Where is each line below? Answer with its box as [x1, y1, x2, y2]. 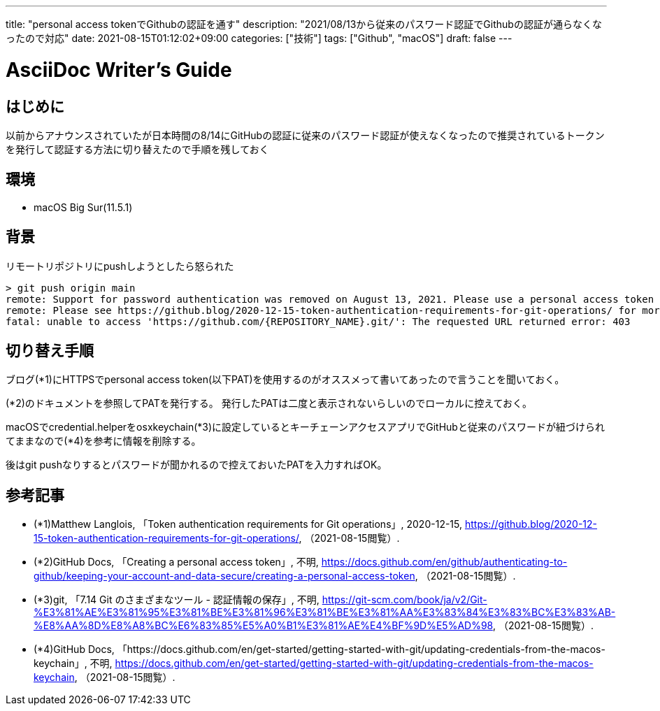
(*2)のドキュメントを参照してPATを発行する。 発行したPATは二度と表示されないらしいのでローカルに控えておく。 [6, 397, 533, 410]
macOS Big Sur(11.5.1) [34, 201, 133, 213]
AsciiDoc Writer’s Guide [6, 57, 232, 82]
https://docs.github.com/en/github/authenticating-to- [321, 556, 568, 568]
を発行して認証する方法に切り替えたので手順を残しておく [6, 143, 269, 155]
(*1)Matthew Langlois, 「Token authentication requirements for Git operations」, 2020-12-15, [34, 518, 463, 531]
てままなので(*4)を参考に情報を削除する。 [6, 435, 201, 447]
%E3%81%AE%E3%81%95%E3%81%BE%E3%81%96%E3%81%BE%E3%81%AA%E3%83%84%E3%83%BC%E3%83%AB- [34, 606, 616, 619]
